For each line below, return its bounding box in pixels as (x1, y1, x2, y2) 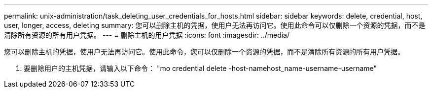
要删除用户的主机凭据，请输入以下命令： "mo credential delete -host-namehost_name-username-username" (24, 64, 377, 72)
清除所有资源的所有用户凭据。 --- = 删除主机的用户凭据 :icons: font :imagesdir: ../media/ (4, 31, 290, 39)
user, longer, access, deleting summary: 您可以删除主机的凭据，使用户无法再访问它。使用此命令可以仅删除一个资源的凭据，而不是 (4, 21, 426, 29)
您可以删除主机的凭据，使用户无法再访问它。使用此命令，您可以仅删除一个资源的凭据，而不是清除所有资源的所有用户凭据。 (4, 47, 404, 56)
